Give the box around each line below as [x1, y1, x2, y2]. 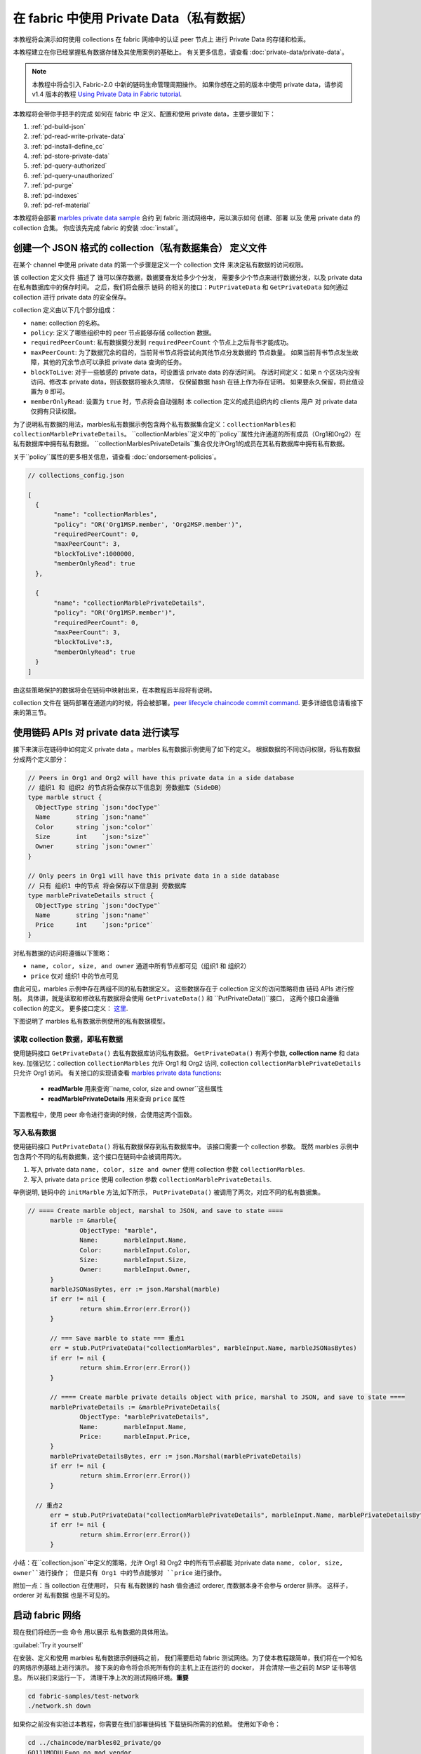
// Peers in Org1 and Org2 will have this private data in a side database [27, 774, 295, 782]
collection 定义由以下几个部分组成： [13, 306, 117, 314]
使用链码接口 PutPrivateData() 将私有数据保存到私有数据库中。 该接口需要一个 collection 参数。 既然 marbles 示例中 [13, 1142, 359, 1151]
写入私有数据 [13, 1128, 57, 1138]
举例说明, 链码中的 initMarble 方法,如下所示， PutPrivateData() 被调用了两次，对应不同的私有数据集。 [13, 1188, 324, 1196]
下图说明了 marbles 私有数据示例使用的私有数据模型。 [13, 1017, 170, 1026]
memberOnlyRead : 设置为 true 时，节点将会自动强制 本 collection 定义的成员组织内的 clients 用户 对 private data [30, 397, 358, 406]
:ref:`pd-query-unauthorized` [30, 171, 115, 180]
